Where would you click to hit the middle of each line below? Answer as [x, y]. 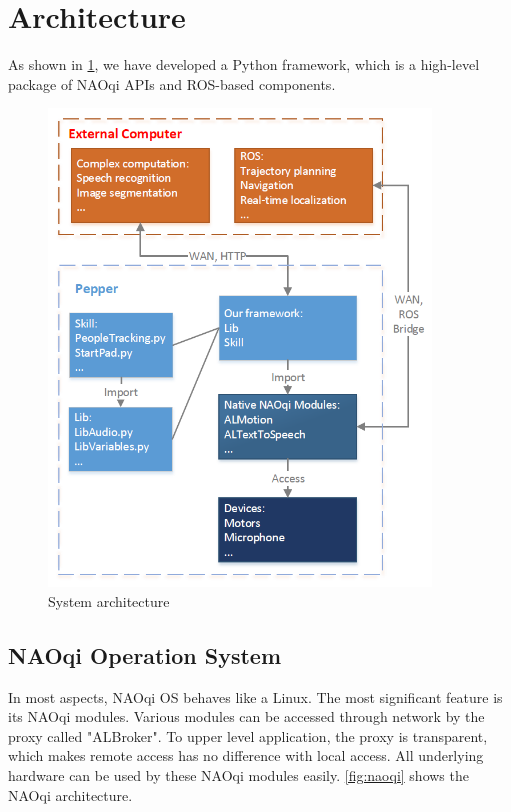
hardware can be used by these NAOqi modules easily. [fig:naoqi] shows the [238, 774]
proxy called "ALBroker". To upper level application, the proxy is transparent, [248, 735]
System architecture [109, 600]
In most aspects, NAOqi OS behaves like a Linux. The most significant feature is [255, 696]
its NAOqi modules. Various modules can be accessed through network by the [246, 716]
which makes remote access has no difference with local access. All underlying [246, 755]
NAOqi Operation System [144, 654]
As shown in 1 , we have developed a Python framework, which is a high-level [244, 64]
